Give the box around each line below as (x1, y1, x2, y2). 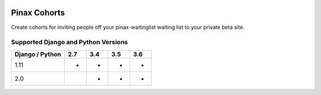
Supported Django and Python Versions (11, 38, 128, 47)
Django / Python (14, 50, 62, 58)
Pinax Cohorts (11, 8, 65, 18)
